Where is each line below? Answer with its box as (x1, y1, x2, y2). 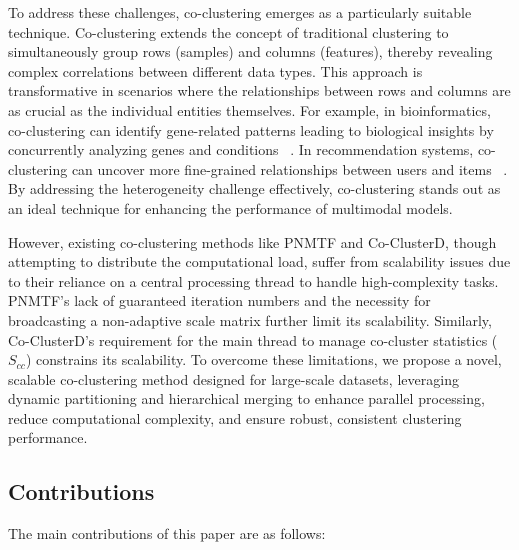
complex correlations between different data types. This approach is (8, 60, 423, 81)
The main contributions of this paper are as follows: (8, 523, 326, 544)
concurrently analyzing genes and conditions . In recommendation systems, (8, 139, 474, 160)
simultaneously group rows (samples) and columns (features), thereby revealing (8, 41, 493, 62)
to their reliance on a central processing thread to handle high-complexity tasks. (8, 270, 499, 291)
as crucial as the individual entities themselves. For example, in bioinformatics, (8, 99, 491, 120)
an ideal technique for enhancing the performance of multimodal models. (8, 197, 453, 218)
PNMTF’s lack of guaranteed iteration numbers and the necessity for (8, 290, 431, 311)
